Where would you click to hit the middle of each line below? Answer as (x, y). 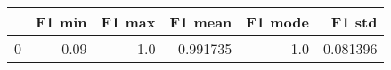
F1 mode (277, 22)
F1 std (354, 22)
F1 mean (201, 22)
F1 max (128, 22)
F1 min (61, 22)
